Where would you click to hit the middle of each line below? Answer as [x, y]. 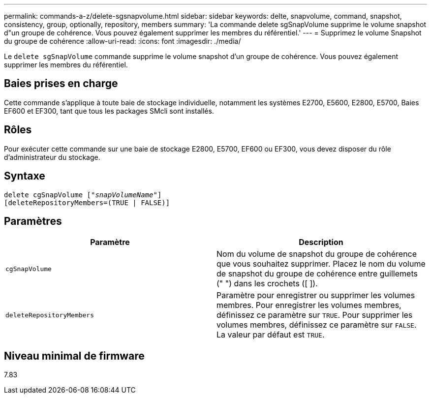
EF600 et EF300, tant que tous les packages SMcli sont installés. [109, 111]
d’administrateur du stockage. [52, 157]
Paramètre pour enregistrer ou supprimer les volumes [316, 295]
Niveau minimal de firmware [74, 356]
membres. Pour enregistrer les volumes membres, [309, 305]
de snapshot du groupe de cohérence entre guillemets [317, 274]
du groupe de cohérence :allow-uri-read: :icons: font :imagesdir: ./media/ [123, 41]
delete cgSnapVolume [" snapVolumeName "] [83, 195]
